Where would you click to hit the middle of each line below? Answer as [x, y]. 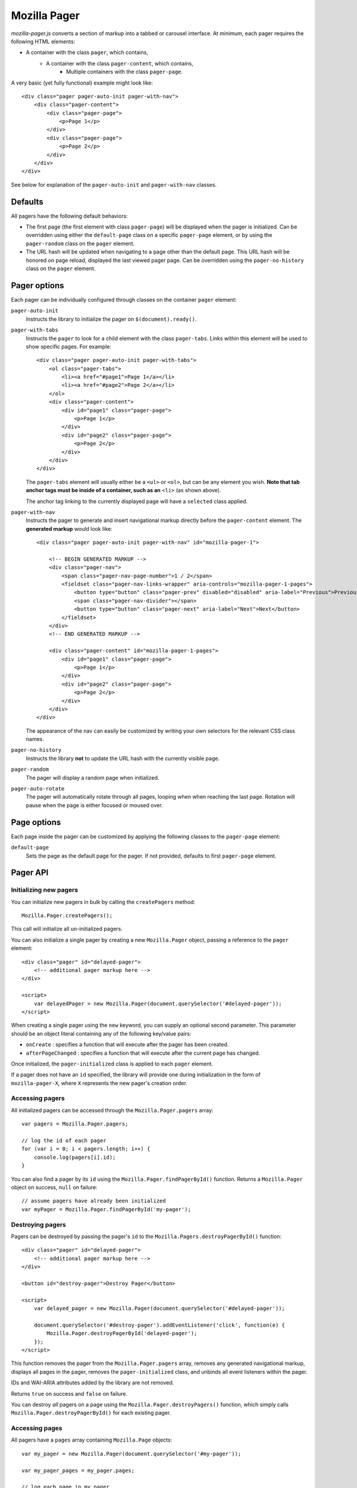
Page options [36, 822]
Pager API [30, 873]
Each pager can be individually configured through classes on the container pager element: [124, 299]
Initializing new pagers [45, 890]
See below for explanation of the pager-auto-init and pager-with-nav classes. [114, 185]
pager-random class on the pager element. [80, 243]
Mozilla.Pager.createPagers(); [67, 916]
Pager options [38, 285]
